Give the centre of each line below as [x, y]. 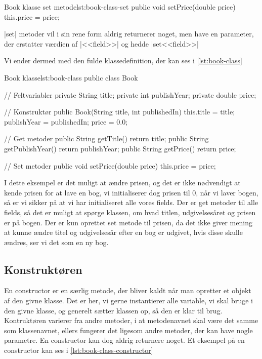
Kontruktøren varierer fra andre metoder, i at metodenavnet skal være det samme [131, 320]
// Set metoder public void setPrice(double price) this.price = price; [110, 165]
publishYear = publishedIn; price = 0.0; [66, 121]
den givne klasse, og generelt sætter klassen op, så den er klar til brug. [113, 310]
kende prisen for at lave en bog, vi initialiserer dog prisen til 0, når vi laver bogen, [131, 192]
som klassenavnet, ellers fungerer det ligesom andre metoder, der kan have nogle [128, 330]
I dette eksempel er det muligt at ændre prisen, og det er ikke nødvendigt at [122, 183]
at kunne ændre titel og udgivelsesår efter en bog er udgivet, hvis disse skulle [123, 232]
